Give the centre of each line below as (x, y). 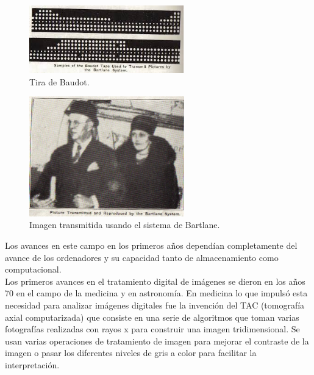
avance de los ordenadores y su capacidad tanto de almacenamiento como (142, 257)
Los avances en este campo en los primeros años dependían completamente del (151, 245)
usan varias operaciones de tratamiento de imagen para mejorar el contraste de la (157, 341)
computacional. (33, 269)
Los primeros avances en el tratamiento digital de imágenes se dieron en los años (155, 281)
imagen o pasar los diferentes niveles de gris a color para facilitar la (131, 353)
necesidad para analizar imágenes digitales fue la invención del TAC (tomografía (155, 305)
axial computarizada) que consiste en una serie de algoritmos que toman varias (152, 317)
